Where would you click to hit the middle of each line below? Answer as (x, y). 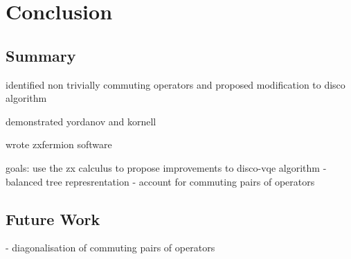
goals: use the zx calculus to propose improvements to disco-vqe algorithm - (166, 167)
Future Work (53, 218)
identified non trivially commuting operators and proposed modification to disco (175, 84)
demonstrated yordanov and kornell (81, 121)
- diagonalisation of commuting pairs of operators (110, 248)
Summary (41, 55)
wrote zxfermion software (59, 144)
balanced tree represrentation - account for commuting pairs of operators (160, 181)
